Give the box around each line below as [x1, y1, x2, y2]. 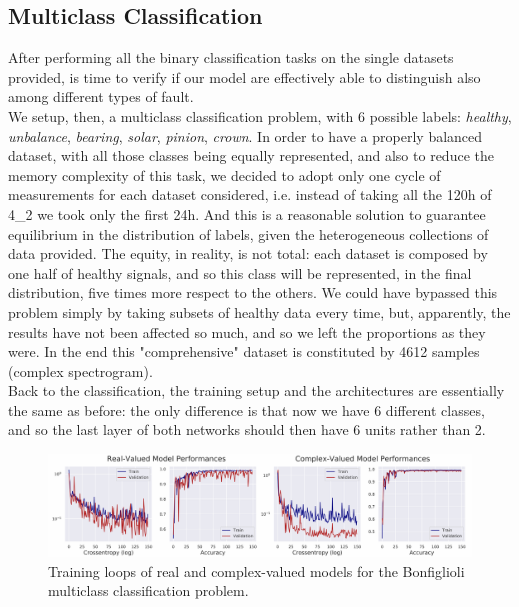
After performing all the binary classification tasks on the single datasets [8, 47, 454, 68]
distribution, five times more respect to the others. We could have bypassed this [8, 282, 498, 303]
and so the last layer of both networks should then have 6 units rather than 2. [8, 419, 486, 440]
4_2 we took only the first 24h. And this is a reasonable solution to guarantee [8, 203, 486, 224]
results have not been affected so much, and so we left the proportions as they [8, 321, 486, 342]
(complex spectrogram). [8, 360, 153, 381]
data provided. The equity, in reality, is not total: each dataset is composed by [8, 243, 488, 264]
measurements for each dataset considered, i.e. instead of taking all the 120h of [8, 184, 492, 205]
